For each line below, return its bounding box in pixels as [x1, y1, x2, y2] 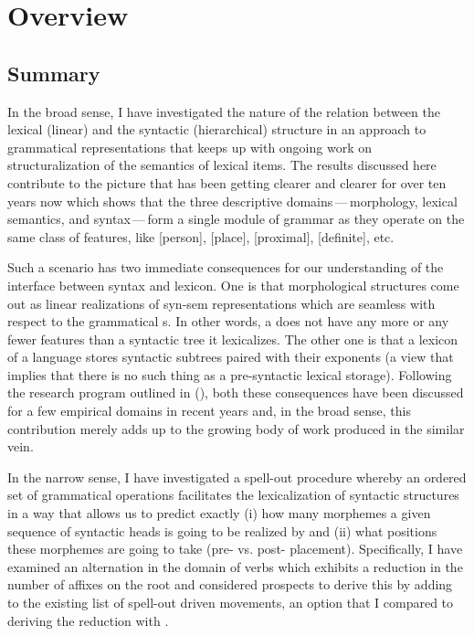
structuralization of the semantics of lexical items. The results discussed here [7, 155, 437, 175]
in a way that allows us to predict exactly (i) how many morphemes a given [7, 503, 431, 523]
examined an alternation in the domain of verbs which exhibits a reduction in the [7, 556, 463, 576]
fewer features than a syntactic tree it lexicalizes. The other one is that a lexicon [7, 329, 458, 348]
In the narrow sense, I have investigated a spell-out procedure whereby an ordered [7, 467, 467, 486]
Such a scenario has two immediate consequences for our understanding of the [7, 258, 444, 277]
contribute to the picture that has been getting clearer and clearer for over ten [7, 173, 447, 192]
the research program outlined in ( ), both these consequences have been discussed [7, 383, 464, 402]
